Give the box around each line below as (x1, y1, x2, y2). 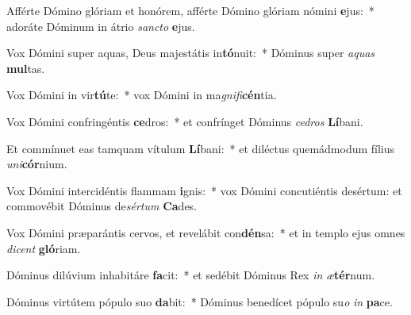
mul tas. (6, 60, 45, 76)
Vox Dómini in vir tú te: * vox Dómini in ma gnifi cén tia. (6, 86, 277, 103)
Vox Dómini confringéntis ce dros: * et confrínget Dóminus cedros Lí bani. (6, 113, 363, 129)
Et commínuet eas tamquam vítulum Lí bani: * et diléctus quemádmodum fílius (6, 140, 395, 156)
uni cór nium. (6, 156, 67, 172)
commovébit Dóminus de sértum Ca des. (6, 198, 198, 214)
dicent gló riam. (6, 240, 81, 256)
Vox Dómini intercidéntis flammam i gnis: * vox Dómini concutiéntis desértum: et (6, 182, 402, 198)
